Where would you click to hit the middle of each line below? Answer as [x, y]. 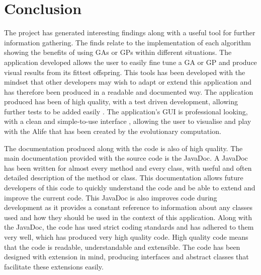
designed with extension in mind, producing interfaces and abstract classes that [126, 257]
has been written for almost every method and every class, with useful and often [128, 167]
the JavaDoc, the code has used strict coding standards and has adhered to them [129, 227]
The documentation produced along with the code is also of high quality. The [123, 148]
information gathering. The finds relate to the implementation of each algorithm [128, 42]
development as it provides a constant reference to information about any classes [128, 207]
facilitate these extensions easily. [54, 266]
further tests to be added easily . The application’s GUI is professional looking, [126, 111]
